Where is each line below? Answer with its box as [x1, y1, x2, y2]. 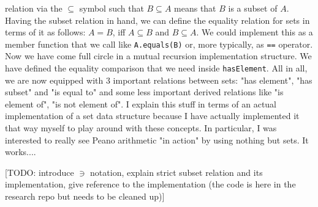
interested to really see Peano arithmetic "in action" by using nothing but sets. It [5, 133, 309, 146]
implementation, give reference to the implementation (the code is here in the [5, 178, 296, 191]
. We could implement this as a [196, 26, 313, 38]
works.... [5, 145, 36, 158]
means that [174, 2, 216, 14]
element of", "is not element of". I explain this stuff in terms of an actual [5, 97, 277, 110]
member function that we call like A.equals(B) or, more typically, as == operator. [5, 37, 313, 50]
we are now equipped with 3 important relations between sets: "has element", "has [5, 73, 312, 86]
